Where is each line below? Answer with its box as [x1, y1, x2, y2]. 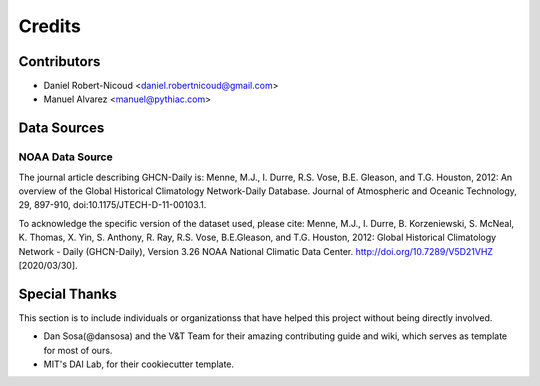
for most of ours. [43, 344, 113, 356]
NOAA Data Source [18, 150, 114, 164]
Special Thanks [18, 285, 117, 302]
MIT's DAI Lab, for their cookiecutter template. [43, 358, 235, 370]
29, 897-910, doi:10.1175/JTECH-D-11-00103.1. [18, 199, 207, 211]
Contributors [18, 53, 101, 70]
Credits [18, 15, 82, 37]
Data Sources [18, 120, 105, 137]
